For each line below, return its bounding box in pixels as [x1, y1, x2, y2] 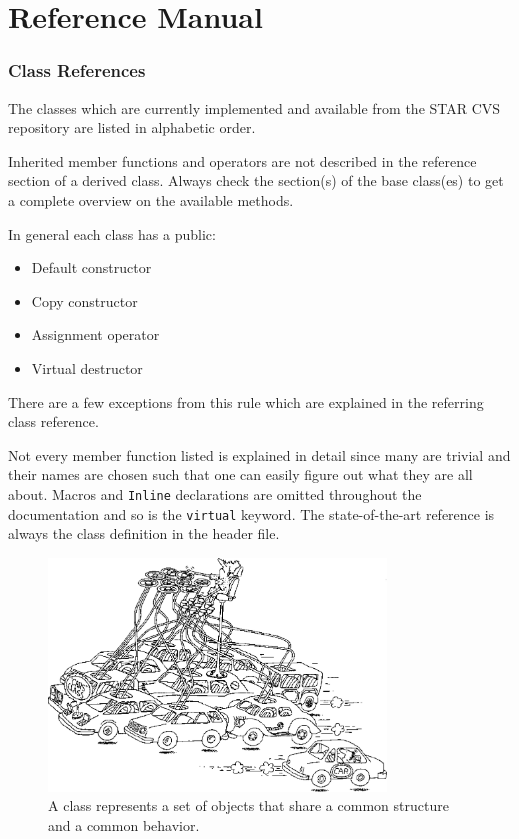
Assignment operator [31, 324, 160, 345]
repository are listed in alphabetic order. [8, 117, 256, 138]
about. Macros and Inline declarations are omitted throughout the [8, 483, 422, 504]
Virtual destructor [31, 357, 143, 378]
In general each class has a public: [8, 223, 216, 244]
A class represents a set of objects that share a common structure [48, 795, 449, 816]
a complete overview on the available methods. [8, 189, 294, 210]
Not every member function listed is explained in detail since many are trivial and [8, 444, 511, 465]
